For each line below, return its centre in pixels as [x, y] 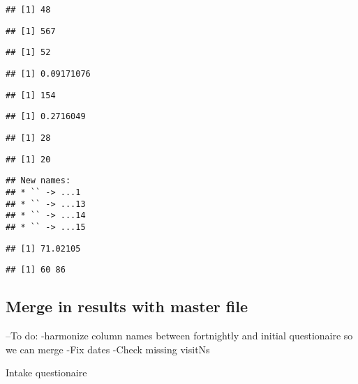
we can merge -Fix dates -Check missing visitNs [108, 349]
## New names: [38, 181]
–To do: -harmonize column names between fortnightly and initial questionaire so [179, 336]
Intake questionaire [46, 373]
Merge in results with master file [127, 306]
